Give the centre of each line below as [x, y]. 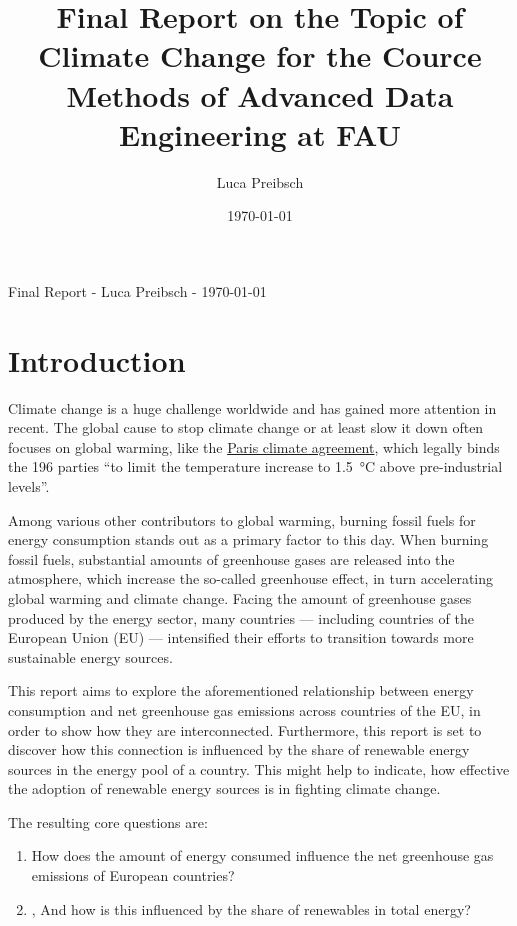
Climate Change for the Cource [260, 55]
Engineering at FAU [260, 133]
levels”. [29, 485]
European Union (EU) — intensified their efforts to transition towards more [241, 637]
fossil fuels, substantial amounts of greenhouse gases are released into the [231, 558]
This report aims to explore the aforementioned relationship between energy [241, 690]
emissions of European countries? [133, 875]
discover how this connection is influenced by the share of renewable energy [239, 749]
